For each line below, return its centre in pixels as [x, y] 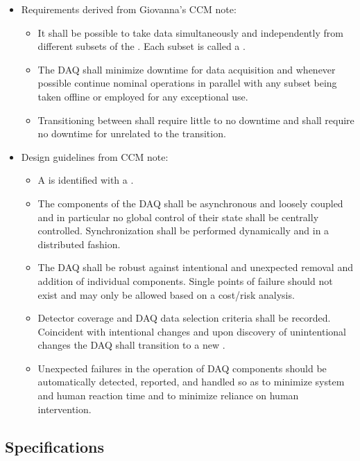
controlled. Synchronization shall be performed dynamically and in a [183, 230]
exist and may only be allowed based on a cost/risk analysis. [166, 294]
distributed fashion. [79, 244]
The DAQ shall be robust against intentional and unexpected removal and [195, 267]
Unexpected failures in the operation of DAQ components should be [182, 368]
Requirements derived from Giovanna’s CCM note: [129, 9]
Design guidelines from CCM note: [95, 156]
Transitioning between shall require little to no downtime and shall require [196, 120]
